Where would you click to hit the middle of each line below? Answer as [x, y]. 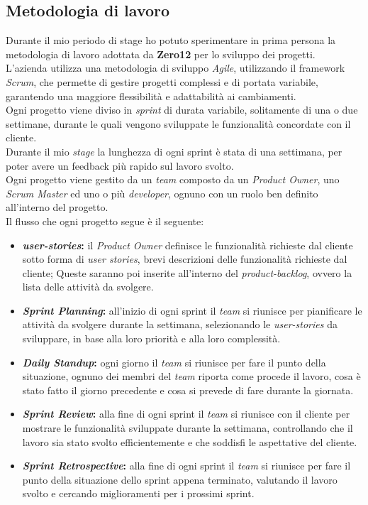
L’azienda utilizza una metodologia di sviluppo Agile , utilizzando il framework [175, 68]
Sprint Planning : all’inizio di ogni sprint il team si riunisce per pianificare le [192, 310]
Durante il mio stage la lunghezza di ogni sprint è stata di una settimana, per [174, 151]
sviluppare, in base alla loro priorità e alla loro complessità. [151, 338]
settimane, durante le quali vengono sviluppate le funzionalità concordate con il [178, 123]
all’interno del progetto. [57, 207]
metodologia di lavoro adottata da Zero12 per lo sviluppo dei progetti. [161, 54]
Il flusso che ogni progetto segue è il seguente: [105, 221]
